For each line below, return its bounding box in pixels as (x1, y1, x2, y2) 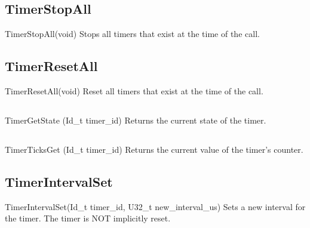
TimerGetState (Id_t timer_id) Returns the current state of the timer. (5, 113, 266, 126)
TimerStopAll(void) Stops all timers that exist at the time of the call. (5, 27, 260, 40)
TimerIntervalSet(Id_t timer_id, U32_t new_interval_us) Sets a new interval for (5, 200, 306, 212)
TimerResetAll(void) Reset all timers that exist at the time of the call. (5, 85, 263, 97)
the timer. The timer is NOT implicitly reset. (5, 212, 171, 224)
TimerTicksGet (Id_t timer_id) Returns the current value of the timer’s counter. (5, 143, 303, 155)
